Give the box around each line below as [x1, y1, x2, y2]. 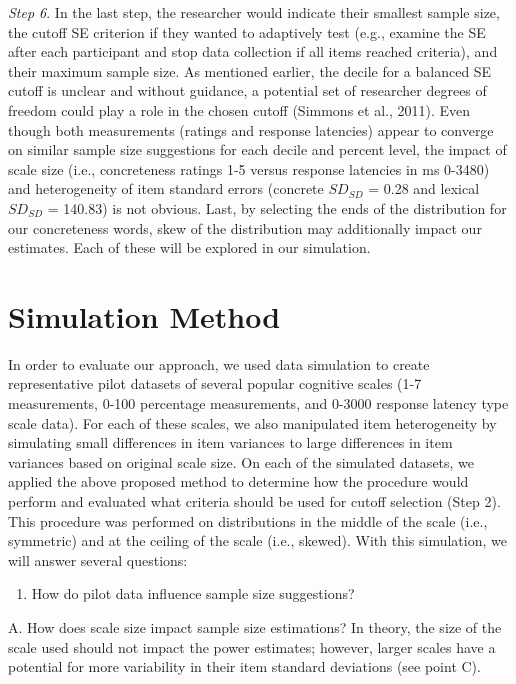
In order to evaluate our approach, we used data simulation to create [8, 353, 430, 374]
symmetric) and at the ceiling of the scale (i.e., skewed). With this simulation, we [8, 530, 507, 551]
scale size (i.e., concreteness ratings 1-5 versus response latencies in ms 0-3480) [8, 158, 490, 179]
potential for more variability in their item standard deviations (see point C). [8, 656, 481, 677]
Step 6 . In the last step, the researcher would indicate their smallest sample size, [8, 2, 500, 22]
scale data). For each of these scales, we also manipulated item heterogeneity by [8, 412, 497, 433]
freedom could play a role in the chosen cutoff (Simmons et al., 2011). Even [8, 99, 471, 120]
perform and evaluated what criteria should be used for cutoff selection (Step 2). [8, 491, 501, 511]
